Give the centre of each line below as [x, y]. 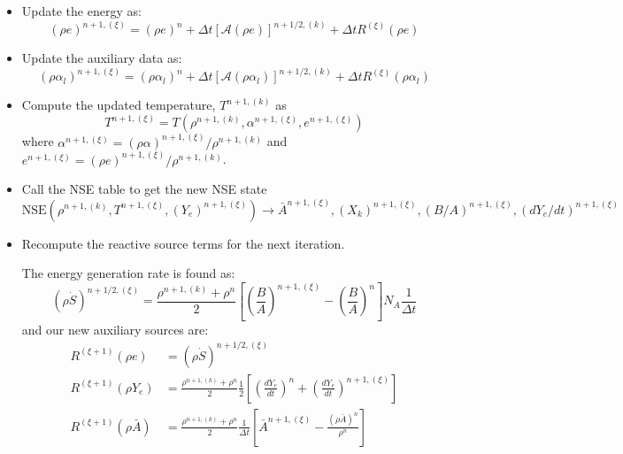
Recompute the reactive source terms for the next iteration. [183, 243]
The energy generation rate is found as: [128, 273]
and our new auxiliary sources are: [115, 329]
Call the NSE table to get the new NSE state [144, 189]
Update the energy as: [81, 11]
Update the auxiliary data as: [102, 58]
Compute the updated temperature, [119, 105]
